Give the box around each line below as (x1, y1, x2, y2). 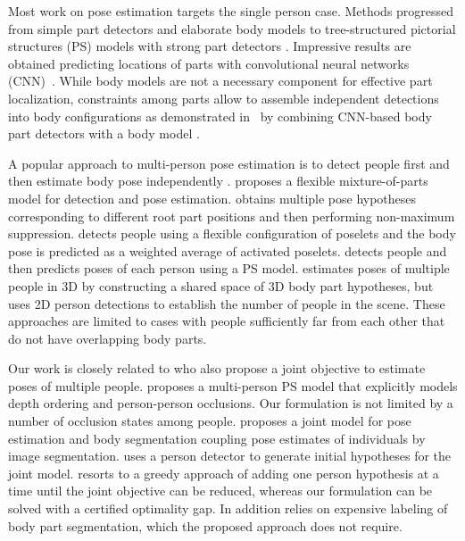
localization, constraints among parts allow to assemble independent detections (8, 88, 439, 107)
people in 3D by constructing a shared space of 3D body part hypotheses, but (8, 276, 434, 295)
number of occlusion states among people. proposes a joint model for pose (8, 412, 411, 430)
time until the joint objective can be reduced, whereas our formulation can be (8, 481, 433, 500)
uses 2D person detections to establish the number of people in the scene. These (8, 294, 445, 312)
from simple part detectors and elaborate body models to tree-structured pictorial (8, 19, 456, 37)
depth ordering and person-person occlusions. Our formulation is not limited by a (8, 394, 453, 412)
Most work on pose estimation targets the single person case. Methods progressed (8, 2, 454, 20)
